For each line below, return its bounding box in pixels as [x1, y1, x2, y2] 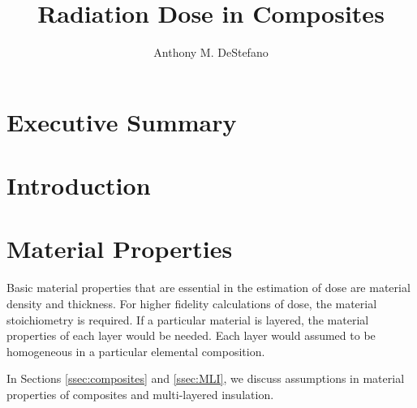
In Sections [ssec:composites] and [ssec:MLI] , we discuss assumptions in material [6, 370, 405, 387]
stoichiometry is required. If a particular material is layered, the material [6, 311, 369, 328]
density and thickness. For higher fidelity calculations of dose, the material [6, 295, 377, 311]
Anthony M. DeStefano [153, 44, 269, 61]
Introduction [6, 169, 151, 202]
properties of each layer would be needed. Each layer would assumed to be [6, 327, 376, 344]
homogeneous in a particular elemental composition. [6, 342, 265, 359]
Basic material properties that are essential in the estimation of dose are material [6, 279, 411, 296]
